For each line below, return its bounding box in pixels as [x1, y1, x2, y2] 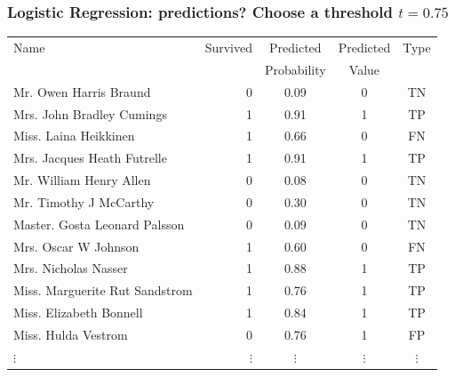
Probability [264, 60, 326, 78]
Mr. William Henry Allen [13, 171, 151, 189]
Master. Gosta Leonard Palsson [13, 214, 185, 233]
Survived [204, 37, 252, 56]
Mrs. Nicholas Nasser [13, 259, 128, 277]
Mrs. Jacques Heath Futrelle [13, 148, 167, 167]
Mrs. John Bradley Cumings [13, 104, 167, 123]
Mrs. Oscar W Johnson [13, 237, 140, 255]
